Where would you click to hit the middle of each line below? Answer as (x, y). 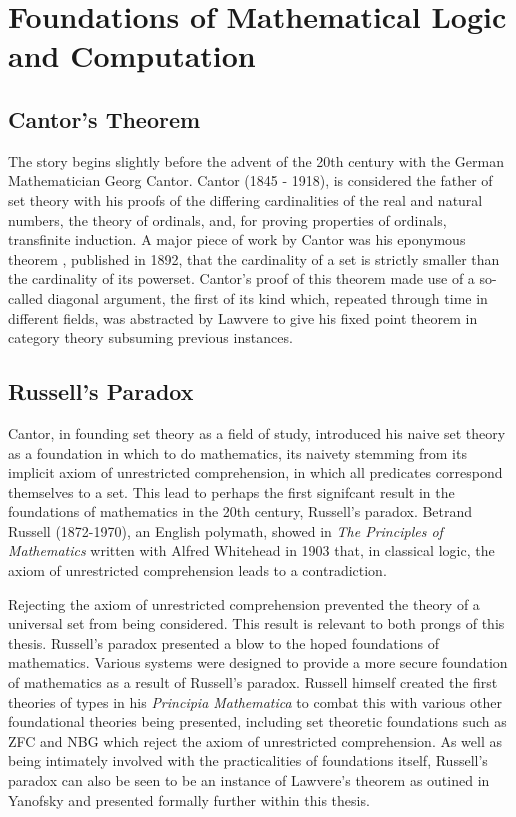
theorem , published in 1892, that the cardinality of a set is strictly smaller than (254, 258)
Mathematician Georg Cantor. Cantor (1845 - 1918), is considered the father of (250, 180)
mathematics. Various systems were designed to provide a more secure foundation (258, 662)
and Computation (132, 55)
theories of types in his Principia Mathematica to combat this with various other (255, 701)
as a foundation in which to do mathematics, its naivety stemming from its (237, 452)
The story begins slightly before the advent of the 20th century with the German (256, 160)
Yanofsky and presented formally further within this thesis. (189, 799)
